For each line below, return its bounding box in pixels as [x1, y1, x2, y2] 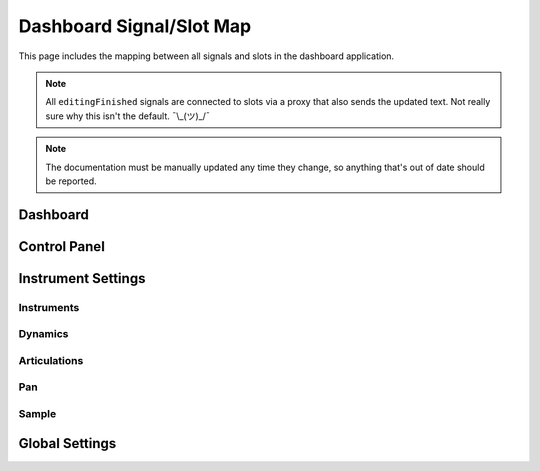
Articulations [18, 353, 84, 367]
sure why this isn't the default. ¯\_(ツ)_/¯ [45, 110, 210, 122]
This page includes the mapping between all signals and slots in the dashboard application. [18, 50, 395, 62]
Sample [18, 406, 57, 420]
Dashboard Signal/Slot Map [18, 15, 252, 37]
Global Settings [18, 435, 117, 452]
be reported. [45, 175, 97, 187]
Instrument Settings [18, 270, 146, 287]
